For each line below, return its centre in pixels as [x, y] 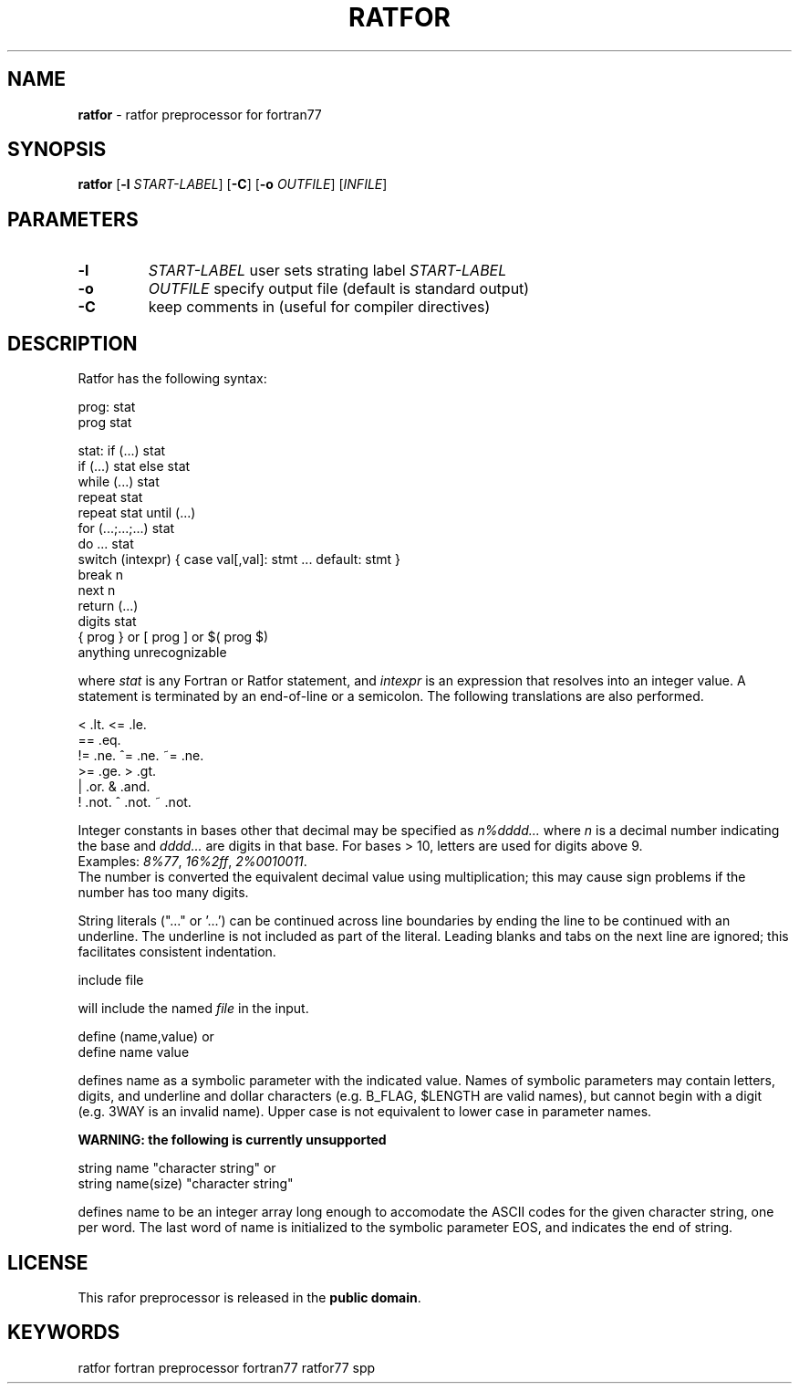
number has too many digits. [163, 893]
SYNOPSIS [57, 150]
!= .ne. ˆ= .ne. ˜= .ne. [141, 756]
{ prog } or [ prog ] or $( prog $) [173, 637]
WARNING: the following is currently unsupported [232, 1140]
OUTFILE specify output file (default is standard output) [339, 289]
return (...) [108, 606]
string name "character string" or [177, 1168]
